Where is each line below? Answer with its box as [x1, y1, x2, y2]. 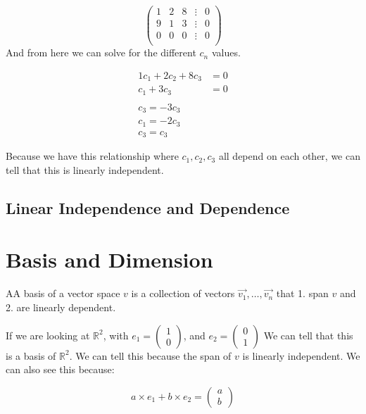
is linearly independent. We [242, 348, 360, 363]
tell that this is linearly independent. [6, 162, 164, 177]
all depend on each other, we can [218, 149, 360, 163]
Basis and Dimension [6, 245, 213, 274]
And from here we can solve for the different [6, 45, 196, 60]
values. [211, 45, 241, 60]
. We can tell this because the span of [69, 348, 232, 363]
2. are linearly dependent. [6, 299, 116, 314]
